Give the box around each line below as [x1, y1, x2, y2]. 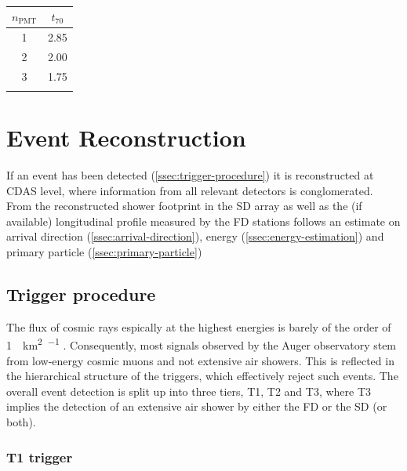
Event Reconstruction [6, 121, 246, 154]
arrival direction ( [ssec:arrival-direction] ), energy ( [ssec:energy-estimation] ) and [6, 228, 384, 245]
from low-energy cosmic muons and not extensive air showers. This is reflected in [6, 352, 394, 368]
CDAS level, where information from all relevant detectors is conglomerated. [6, 182, 373, 198]
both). [6, 413, 36, 429]
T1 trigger [6, 447, 73, 466]
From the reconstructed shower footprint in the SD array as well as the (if [6, 197, 362, 214]
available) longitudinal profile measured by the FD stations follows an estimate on [6, 212, 401, 229]
